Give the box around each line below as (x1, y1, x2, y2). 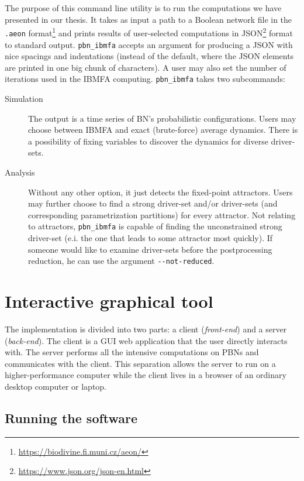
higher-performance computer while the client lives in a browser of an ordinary (5, 369, 286, 381)
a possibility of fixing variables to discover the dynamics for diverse (28, 135, 268, 147)
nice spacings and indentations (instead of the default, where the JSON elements (5, 50, 294, 62)
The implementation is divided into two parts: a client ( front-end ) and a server (5, 322, 287, 335)
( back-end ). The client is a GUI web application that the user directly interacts (5, 334, 288, 346)
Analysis (5, 166, 35, 178)
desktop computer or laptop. (5, 380, 107, 392)
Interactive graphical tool (5, 289, 213, 313)
